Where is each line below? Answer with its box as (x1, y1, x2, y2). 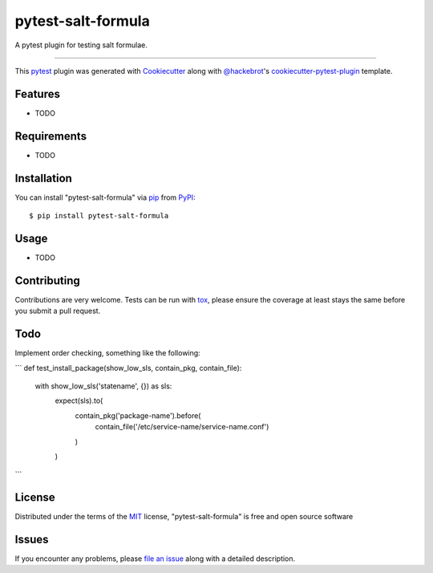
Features (14, 87, 60, 100)
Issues (14, 533, 49, 546)
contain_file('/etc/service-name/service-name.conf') (95, 422, 269, 432)
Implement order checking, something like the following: (14, 348, 200, 358)
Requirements (14, 129, 87, 143)
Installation (14, 171, 72, 185)
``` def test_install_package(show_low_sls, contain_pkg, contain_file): (14, 363, 242, 372)
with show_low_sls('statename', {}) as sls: (34, 381, 172, 391)
